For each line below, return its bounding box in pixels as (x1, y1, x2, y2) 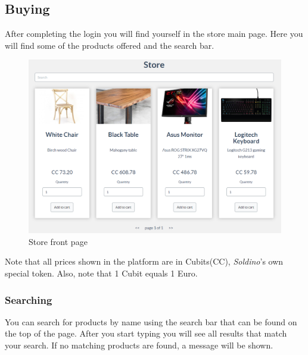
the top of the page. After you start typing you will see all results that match (5, 327, 287, 340)
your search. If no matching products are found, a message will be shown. (5, 339, 273, 351)
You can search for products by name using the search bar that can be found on (5, 315, 297, 328)
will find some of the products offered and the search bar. (5, 39, 214, 51)
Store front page (29, 235, 88, 247)
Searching (5, 292, 52, 307)
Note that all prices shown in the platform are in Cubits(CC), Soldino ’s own (5, 255, 284, 268)
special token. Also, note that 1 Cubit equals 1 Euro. (5, 267, 198, 279)
